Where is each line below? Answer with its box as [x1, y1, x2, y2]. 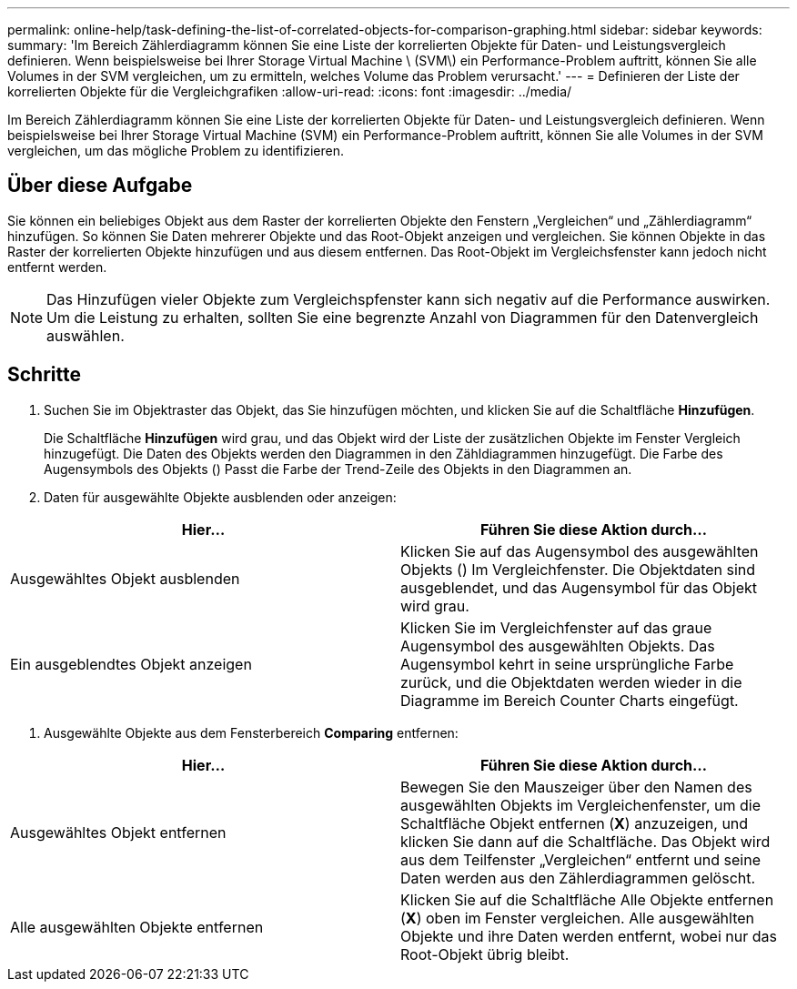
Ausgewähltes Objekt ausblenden [10, 569, 240, 588]
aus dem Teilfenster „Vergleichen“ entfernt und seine [400, 850, 761, 869]
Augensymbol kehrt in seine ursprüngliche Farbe [400, 654, 734, 673]
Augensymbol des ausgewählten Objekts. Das [400, 636, 715, 655]
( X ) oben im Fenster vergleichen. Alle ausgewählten [400, 908, 755, 927]
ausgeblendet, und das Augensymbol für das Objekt [400, 578, 758, 597]
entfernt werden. [7, 258, 107, 275]
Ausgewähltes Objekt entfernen [10, 822, 227, 842]
